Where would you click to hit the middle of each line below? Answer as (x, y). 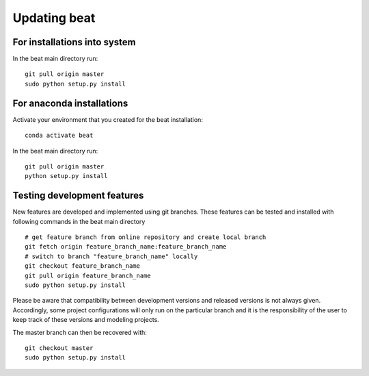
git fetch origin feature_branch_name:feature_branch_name (126, 247)
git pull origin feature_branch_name (88, 275)
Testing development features (78, 196)
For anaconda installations (70, 103)
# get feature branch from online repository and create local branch (146, 237)
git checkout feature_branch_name (82, 266)
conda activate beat (59, 136)
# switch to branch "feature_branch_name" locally (111, 256)
